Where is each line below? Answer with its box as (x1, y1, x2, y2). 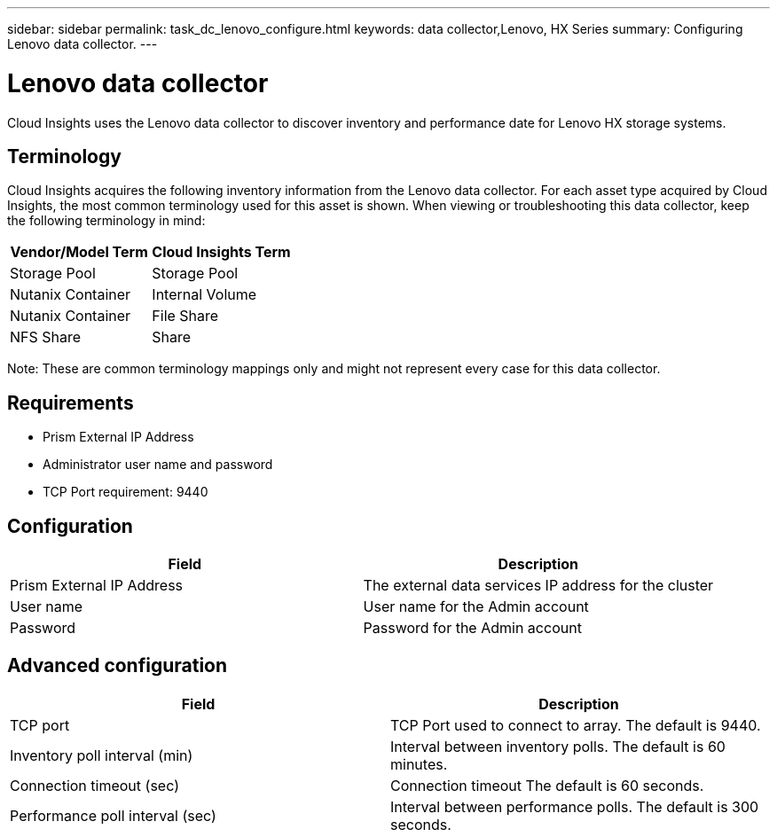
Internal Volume (152, 286, 257, 304)
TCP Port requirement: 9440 (43, 484, 208, 500)
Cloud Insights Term (152, 243, 291, 262)
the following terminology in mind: (7, 213, 206, 229)
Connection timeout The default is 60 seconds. (390, 776, 704, 794)
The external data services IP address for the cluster (363, 576, 714, 595)
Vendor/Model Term (10, 243, 148, 262)
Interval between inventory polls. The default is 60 (390, 737, 726, 755)
